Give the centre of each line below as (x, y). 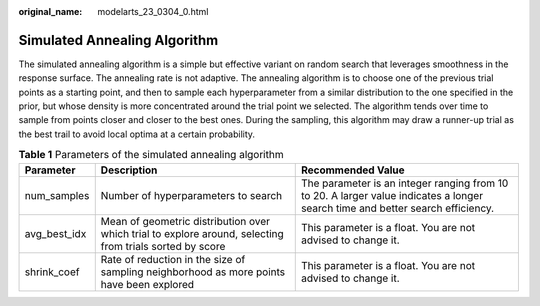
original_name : (50, 11)
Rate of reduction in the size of (173, 259)
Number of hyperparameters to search (191, 195)
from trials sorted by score (163, 246)
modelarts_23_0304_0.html (153, 11)
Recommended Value (352, 170)
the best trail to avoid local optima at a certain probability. (136, 134)
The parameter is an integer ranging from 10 (404, 183)
